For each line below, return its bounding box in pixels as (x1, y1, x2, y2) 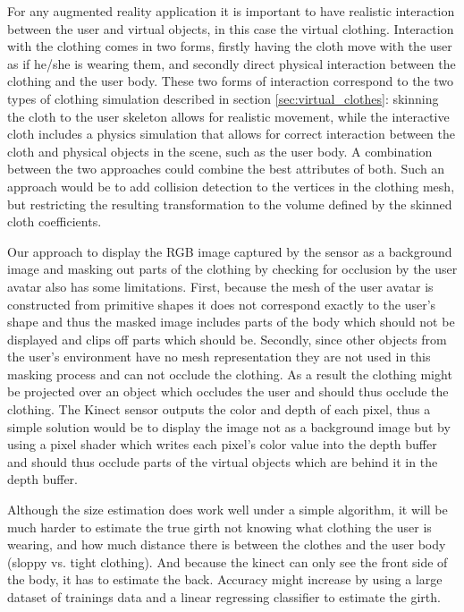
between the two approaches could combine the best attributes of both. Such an (7, 159, 445, 178)
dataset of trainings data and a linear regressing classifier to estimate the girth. (7, 588, 441, 606)
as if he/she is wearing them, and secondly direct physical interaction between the (7, 54, 456, 72)
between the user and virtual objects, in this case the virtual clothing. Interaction (7, 19, 454, 38)
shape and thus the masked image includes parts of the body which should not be (7, 312, 455, 331)
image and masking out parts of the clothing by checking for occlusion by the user (7, 259, 458, 278)
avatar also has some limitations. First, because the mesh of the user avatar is (7, 276, 434, 295)
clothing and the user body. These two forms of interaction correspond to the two (7, 72, 454, 90)
